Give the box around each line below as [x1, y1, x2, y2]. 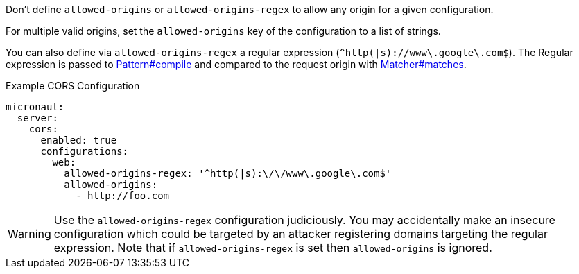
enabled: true [40, 135, 117, 146]
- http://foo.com [76, 190, 170, 201]
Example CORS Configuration [6, 80, 140, 92]
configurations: [40, 146, 129, 157]
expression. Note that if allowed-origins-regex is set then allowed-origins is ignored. [53, 241, 492, 255]
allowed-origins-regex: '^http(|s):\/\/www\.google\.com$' [64, 168, 392, 179]
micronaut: [6, 101, 64, 112]
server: [17, 112, 58, 123]
